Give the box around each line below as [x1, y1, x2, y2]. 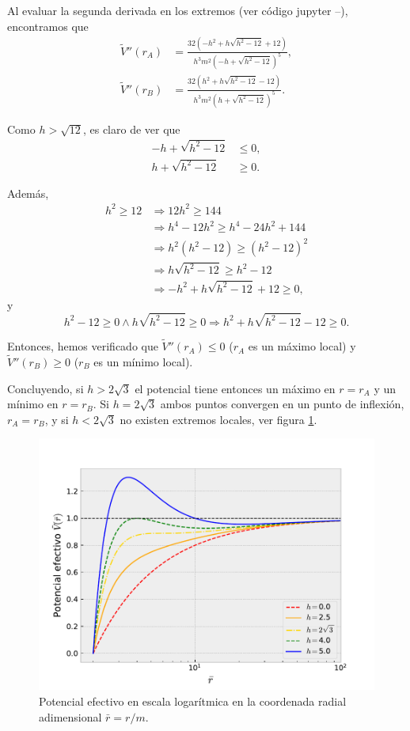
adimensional [39, 708, 102, 725]
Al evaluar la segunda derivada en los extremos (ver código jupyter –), [7, 2, 348, 18]
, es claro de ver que [82, 120, 180, 137]
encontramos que [7, 17, 89, 34]
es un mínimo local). [93, 353, 193, 369]
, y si [44, 411, 69, 427]
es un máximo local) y [248, 338, 356, 354]
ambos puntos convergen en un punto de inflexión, [160, 396, 404, 412]
